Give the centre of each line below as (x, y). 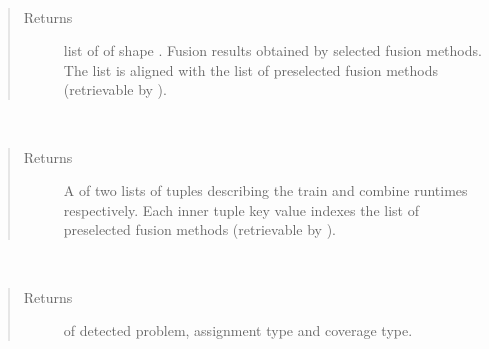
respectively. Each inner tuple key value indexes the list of (241, 209)
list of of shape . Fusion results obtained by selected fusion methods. (272, 50)
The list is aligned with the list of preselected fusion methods (251, 69)
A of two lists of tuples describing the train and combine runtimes (265, 190)
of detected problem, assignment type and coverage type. (238, 330)
